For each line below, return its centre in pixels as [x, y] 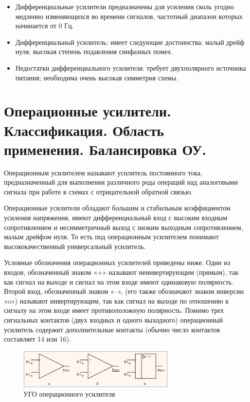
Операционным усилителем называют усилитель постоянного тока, [103, 172]
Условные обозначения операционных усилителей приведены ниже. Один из [117, 262]
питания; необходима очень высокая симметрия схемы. [97, 77]
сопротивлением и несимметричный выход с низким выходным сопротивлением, [124, 227]
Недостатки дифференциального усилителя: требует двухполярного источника [131, 67]
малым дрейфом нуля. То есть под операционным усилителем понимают [111, 237]
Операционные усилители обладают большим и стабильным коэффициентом [117, 208]
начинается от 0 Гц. [45, 26]
